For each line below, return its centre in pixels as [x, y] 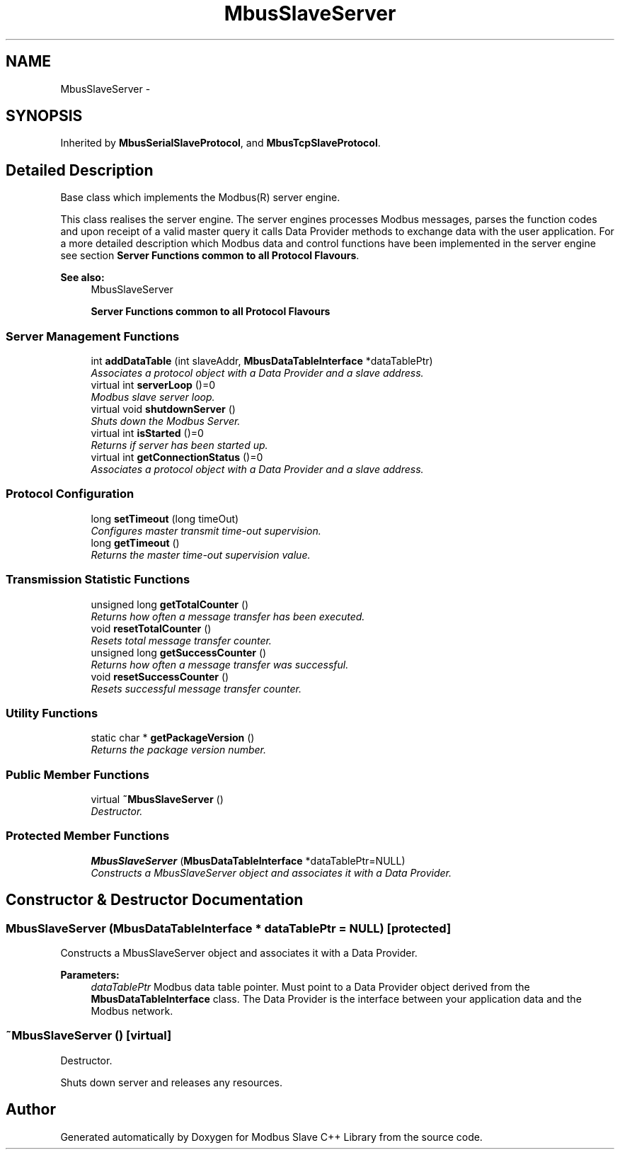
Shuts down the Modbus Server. [166, 421]
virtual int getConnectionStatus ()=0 [177, 457]
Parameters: [90, 975]
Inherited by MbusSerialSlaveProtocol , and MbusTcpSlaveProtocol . [220, 143]
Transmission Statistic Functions [98, 580]
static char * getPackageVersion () [173, 738]
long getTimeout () [135, 542]
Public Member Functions [77, 774]
